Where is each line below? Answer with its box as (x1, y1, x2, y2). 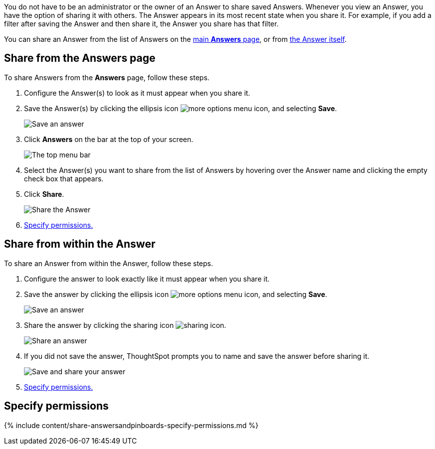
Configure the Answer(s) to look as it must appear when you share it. (24, 88, 250, 97)
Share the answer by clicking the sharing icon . (24, 320, 226, 329)
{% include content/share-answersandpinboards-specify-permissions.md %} (4, 421, 258, 430)
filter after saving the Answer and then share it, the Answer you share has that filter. (4, 19, 279, 28)
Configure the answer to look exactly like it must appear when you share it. (24, 274, 270, 283)
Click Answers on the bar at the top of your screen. (24, 135, 194, 144)
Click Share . (24, 189, 64, 198)
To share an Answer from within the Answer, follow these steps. (4, 259, 214, 268)
